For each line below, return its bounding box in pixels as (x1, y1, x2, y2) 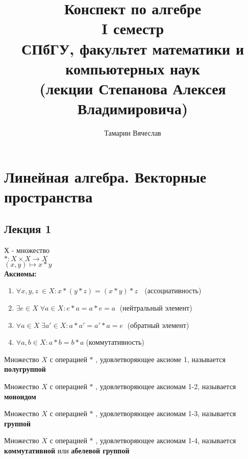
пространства (4, 186, 93, 207)
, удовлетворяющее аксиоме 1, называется (95, 353, 226, 364)
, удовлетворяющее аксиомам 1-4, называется (95, 435, 236, 446)
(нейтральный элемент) (119, 302, 192, 313)
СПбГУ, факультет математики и (21, 38, 244, 59)
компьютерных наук (65, 58, 200, 79)
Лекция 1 (4, 221, 52, 237)
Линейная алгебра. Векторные (4, 166, 207, 187)
